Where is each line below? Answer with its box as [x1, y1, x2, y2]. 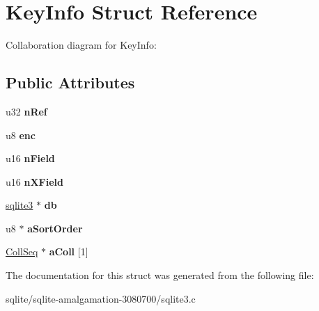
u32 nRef [6, 104, 47, 118]
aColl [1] [49, 244, 88, 259]
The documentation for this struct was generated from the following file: [6, 268, 314, 282]
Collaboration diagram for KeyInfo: [6, 38, 157, 52]
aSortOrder [27, 221, 83, 235]
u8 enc [6, 127, 36, 142]
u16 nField [6, 151, 55, 166]
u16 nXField [6, 174, 63, 189]
